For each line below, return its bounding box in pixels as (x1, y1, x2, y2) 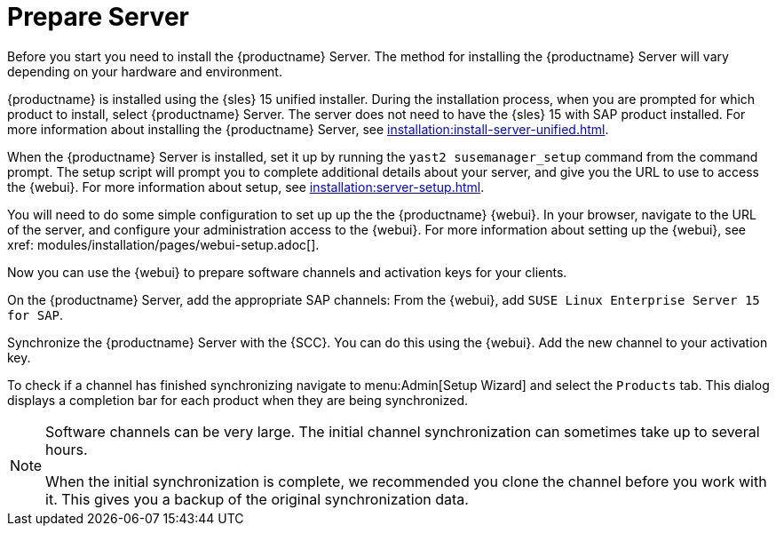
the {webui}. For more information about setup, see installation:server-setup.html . (7, 179, 485, 195)
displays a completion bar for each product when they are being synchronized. (7, 392, 468, 408)
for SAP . (7, 306, 64, 322)
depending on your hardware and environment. (7, 63, 282, 79)
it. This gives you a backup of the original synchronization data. (45, 489, 469, 508)
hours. (45, 440, 88, 458)
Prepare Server (7, 2, 189, 32)
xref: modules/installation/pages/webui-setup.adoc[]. (7, 236, 320, 252)
